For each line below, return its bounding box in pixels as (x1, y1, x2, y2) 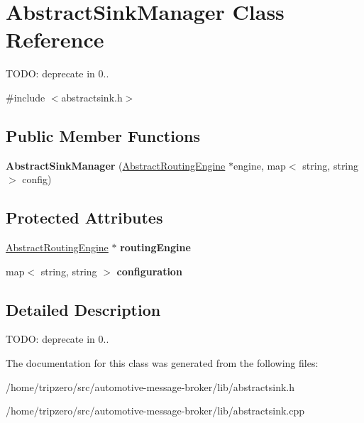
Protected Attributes (6, 207, 163, 229)
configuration (116, 263, 182, 278)
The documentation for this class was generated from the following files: (6, 356, 319, 370)
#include (6, 89, 45, 104)
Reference (6, 25, 104, 54)
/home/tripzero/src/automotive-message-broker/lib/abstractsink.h (6, 379, 295, 394)
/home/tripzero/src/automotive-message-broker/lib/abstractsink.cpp (6, 403, 305, 418)
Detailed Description (6, 298, 161, 320)
